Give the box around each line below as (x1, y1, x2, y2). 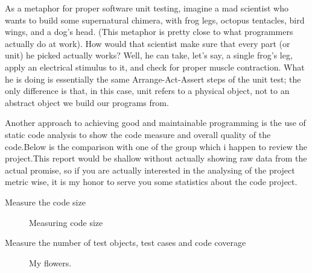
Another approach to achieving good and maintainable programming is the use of (5, 116, 306, 129)
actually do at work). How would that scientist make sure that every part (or (5, 37, 290, 49)
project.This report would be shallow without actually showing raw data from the (5, 152, 307, 165)
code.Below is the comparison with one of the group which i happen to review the (5, 140, 307, 152)
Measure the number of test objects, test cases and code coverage (5, 236, 246, 249)
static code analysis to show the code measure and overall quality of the (5, 128, 271, 140)
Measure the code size (5, 195, 86, 208)
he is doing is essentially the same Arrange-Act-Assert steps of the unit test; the (5, 72, 301, 85)
